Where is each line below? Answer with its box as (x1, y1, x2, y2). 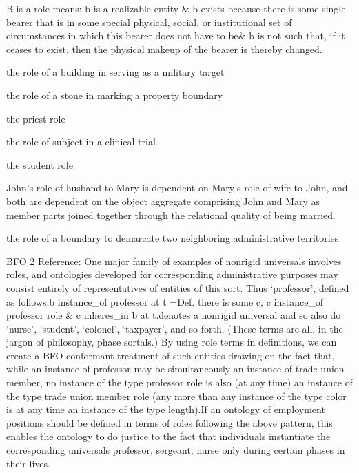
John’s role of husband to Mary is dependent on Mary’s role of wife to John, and (6, 180, 348, 195)
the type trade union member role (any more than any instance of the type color (6, 388, 347, 403)
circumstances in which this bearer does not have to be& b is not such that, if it (6, 28, 345, 43)
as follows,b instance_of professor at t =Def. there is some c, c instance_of (6, 294, 324, 308)
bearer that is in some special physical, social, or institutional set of (6, 14, 292, 29)
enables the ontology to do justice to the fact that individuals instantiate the (6, 429, 331, 443)
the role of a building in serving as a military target (6, 65, 225, 79)
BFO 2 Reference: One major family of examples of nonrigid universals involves (6, 253, 342, 268)
